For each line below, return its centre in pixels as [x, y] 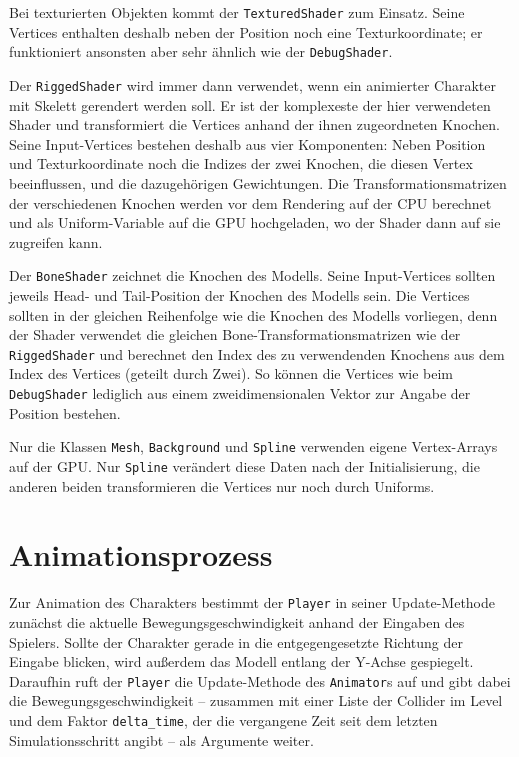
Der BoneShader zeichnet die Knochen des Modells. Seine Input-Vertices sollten [252, 275]
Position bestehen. [65, 412]
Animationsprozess [141, 554]
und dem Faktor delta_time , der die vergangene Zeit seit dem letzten [223, 719]
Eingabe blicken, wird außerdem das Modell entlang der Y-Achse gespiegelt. [241, 661]
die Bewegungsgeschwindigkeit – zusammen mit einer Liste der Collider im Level [256, 700]
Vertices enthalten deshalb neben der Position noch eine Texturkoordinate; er [246, 31]
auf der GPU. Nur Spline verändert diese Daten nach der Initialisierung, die [244, 465]
